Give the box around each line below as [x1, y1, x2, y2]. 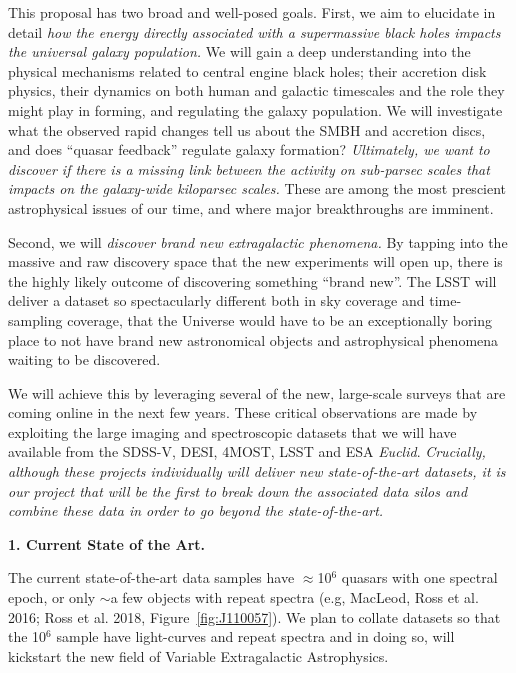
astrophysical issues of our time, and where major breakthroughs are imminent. [8, 197, 494, 218]
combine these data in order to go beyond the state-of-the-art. [8, 500, 384, 521]
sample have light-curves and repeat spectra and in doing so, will [56, 626, 455, 647]
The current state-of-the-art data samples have [8, 567, 295, 588]
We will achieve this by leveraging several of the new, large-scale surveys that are [8, 382, 506, 403]
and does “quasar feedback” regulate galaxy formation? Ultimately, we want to [8, 139, 490, 160]
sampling [8, 309, 63, 330]
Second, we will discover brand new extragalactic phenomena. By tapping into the [8, 231, 508, 252]
